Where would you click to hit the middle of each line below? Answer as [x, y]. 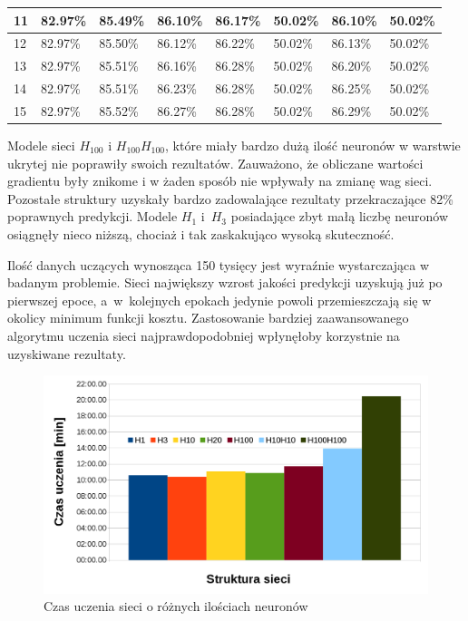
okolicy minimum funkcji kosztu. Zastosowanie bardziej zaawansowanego [208, 318]
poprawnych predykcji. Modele [93, 216]
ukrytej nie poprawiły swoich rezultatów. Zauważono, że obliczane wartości [215, 163]
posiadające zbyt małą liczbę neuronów [340, 216]
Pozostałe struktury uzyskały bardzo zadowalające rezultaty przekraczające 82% [230, 198]
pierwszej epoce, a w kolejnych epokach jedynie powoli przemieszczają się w [219, 300]
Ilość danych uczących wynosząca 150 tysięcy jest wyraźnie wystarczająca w [219, 264]
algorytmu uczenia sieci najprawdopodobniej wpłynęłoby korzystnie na [204, 335]
